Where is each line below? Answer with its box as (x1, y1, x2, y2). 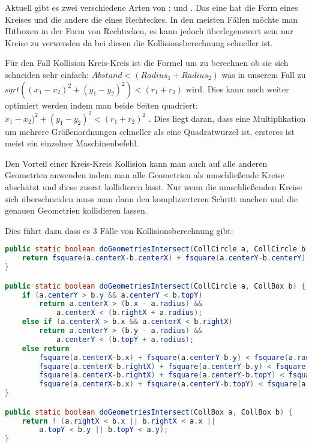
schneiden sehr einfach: (5, 68, 89, 80)
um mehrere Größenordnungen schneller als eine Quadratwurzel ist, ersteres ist (5, 125, 295, 137)
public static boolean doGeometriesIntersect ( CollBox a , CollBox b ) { (5, 407, 293, 416)
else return (22, 344, 70, 353)
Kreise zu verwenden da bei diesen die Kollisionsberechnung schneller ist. (5, 36, 273, 49)
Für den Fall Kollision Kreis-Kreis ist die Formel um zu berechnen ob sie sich (5, 56, 289, 69)
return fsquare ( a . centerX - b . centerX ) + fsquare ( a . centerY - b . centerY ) (22, 254, 306, 263)
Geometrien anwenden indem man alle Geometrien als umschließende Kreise (5, 169, 284, 181)
